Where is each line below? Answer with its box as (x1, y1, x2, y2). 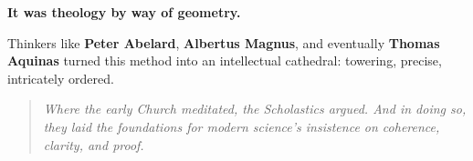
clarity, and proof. (43, 135, 144, 154)
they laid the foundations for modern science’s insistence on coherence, (43, 116, 440, 136)
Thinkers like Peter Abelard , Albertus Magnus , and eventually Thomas (7, 33, 440, 52)
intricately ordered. (7, 68, 114, 87)
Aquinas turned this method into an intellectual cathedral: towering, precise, (7, 51, 442, 70)
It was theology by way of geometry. (7, 3, 241, 21)
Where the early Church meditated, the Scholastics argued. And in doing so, (43, 99, 467, 118)
